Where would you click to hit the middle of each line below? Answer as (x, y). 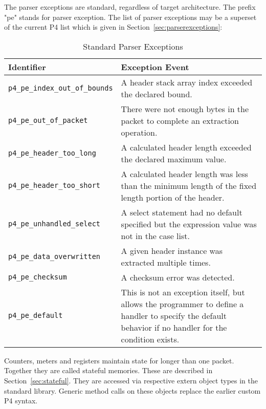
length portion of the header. (173, 197)
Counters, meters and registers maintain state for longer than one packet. (119, 360)
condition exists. (150, 339)
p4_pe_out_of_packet (48, 121)
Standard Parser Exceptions (133, 46)
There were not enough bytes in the (185, 109)
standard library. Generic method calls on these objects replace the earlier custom (132, 390)
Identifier (27, 67)
